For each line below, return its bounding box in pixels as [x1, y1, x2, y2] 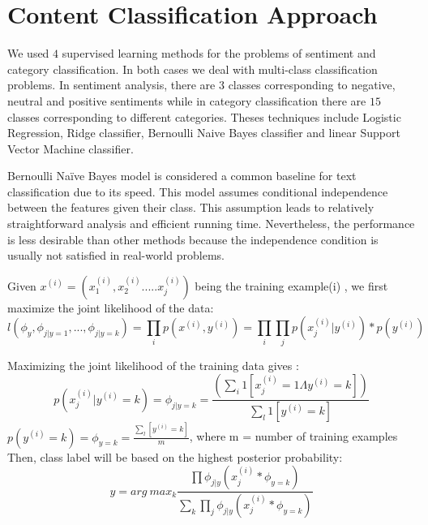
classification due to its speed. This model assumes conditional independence [7, 183, 388, 200]
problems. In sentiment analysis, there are [7, 76, 216, 93]
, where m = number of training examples [189, 428, 398, 445]
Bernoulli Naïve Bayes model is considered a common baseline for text [7, 167, 357, 184]
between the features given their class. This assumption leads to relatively [7, 199, 374, 216]
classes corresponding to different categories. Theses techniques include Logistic [7, 108, 401, 125]
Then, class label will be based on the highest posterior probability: [7, 448, 343, 465]
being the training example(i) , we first [195, 277, 388, 294]
